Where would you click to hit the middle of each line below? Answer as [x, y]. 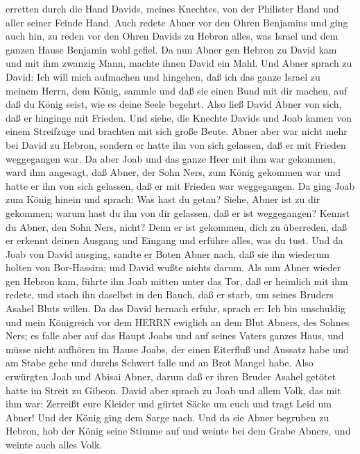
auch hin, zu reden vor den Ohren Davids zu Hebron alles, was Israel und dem [172, 36]
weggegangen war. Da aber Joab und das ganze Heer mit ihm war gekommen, [171, 158]
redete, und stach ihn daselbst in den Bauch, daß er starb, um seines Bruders [170, 294]
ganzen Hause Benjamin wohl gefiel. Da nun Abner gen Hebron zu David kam [171, 49]
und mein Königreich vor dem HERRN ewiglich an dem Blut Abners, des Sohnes [178, 322]
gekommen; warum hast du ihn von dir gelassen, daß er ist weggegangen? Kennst [178, 212]
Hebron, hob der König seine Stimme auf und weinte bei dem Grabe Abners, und [178, 431]
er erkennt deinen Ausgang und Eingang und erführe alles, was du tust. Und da [174, 240]
